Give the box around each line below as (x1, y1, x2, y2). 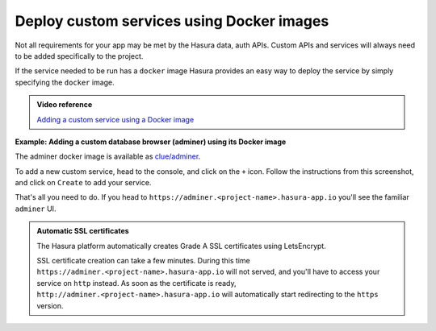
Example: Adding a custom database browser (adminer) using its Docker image (15, 137, 287, 147)
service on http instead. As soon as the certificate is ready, (36, 278, 237, 288)
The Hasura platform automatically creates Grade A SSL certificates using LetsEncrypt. (36, 241, 326, 250)
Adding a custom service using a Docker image (36, 114, 195, 124)
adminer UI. (15, 204, 57, 213)
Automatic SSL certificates (36, 226, 129, 236)
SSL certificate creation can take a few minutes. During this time (36, 256, 250, 266)
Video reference (36, 100, 93, 110)
